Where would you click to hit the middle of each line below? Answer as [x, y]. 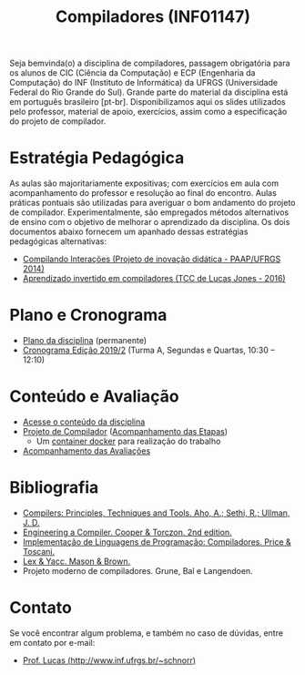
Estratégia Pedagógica [97, 158]
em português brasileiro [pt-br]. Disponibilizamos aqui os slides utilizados [147, 102]
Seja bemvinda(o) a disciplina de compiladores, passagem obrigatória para [150, 63]
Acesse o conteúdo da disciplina [84, 422]
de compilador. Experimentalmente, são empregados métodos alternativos [149, 212]
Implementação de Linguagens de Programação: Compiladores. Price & [157, 542]
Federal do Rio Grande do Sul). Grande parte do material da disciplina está [149, 92]
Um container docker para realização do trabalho [128, 441]
